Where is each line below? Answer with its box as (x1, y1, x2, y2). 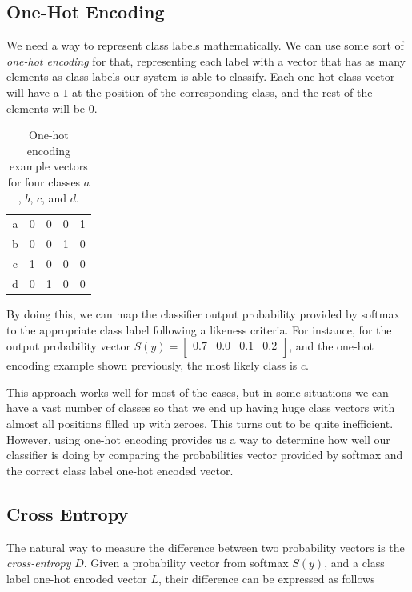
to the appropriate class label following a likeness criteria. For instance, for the (6, 321, 392, 338)
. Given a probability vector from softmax (83, 554, 289, 571)
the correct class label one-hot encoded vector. (6, 462, 234, 478)
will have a (6, 83, 59, 100)
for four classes (7, 173, 81, 190)
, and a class (324, 554, 385, 571)
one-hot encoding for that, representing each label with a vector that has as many (6, 52, 406, 69)
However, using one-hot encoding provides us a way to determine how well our (6, 430, 390, 447)
